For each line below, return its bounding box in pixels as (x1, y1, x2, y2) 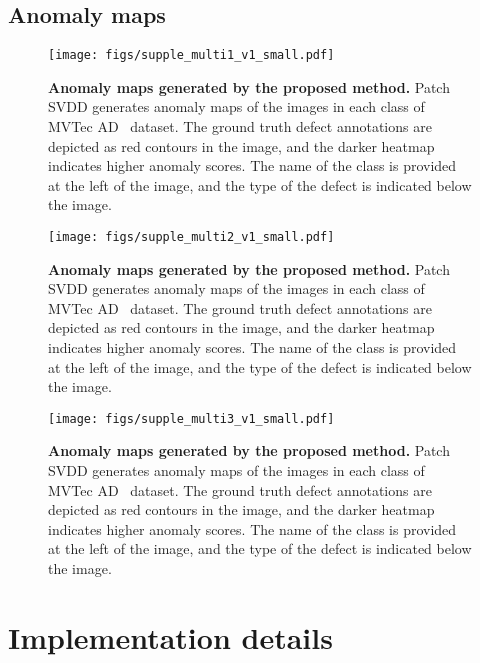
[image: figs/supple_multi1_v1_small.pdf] (48, 48, 335, 63)
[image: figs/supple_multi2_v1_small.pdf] (48, 230, 335, 245)
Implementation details (8, 616, 333, 657)
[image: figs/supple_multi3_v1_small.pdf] (48, 411, 335, 426)
